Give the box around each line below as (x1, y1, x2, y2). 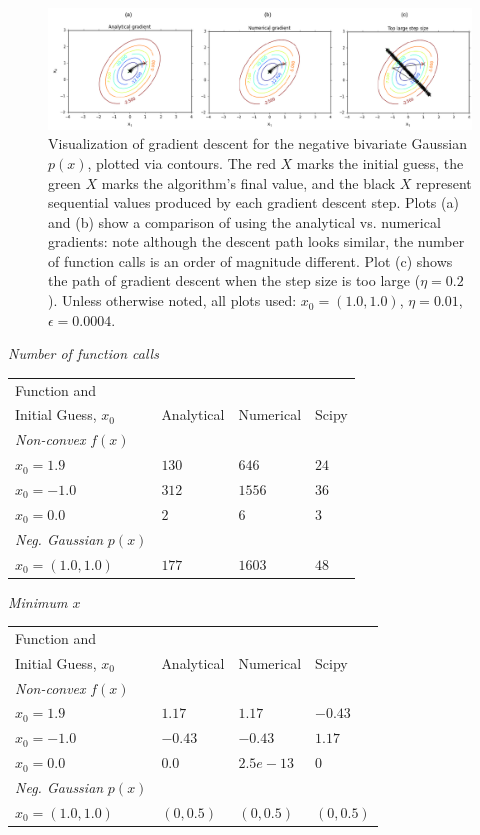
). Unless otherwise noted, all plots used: (48, 290, 297, 311)
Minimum (8, 591, 68, 612)
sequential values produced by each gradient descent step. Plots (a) (48, 192, 459, 213)
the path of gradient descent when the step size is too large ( (48, 270, 421, 291)
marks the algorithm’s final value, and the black (101, 172, 396, 193)
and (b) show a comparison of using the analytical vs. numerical (48, 211, 441, 232)
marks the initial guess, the (296, 152, 464, 173)
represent (416, 172, 472, 193)
